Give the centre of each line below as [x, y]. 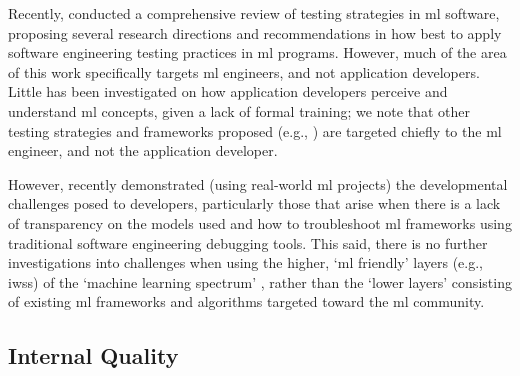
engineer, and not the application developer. [143, 150]
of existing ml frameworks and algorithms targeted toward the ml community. [246, 301]
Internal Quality [93, 355]
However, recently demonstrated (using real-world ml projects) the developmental [258, 183]
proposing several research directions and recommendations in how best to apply [255, 32]
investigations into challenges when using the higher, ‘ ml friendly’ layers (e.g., [245, 262]
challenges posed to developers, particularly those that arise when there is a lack [254, 203]
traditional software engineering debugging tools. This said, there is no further [248, 242]
